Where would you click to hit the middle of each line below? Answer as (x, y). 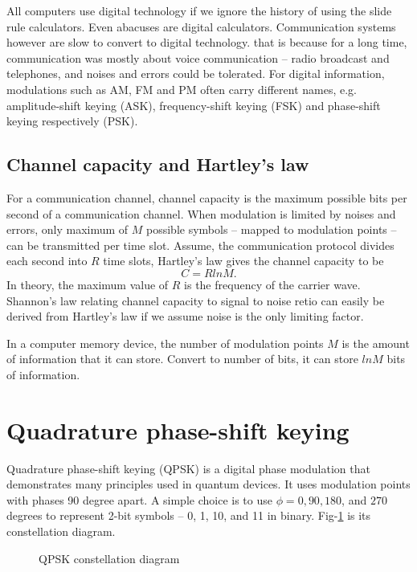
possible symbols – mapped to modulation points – (272, 229)
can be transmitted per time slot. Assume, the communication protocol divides (200, 245)
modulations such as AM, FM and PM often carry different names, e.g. (182, 89)
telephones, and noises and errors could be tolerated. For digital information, (196, 74)
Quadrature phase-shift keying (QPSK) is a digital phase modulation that (188, 468)
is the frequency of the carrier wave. (272, 284)
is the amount (376, 343)
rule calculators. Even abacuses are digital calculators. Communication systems (201, 26)
